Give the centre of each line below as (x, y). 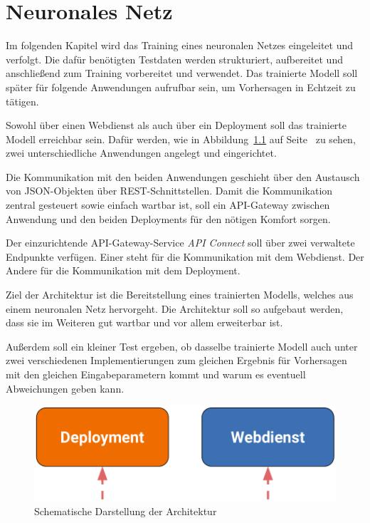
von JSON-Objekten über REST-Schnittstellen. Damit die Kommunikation (169, 191)
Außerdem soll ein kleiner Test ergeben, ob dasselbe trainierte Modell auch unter (182, 346)
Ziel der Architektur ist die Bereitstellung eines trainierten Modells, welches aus (180, 295)
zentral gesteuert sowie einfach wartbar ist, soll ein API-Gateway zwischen (168, 205)
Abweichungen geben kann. (65, 388)
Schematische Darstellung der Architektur (126, 511)
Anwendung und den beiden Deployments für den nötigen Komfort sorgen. (168, 218)
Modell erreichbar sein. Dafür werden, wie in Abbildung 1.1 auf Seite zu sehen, (181, 139)
